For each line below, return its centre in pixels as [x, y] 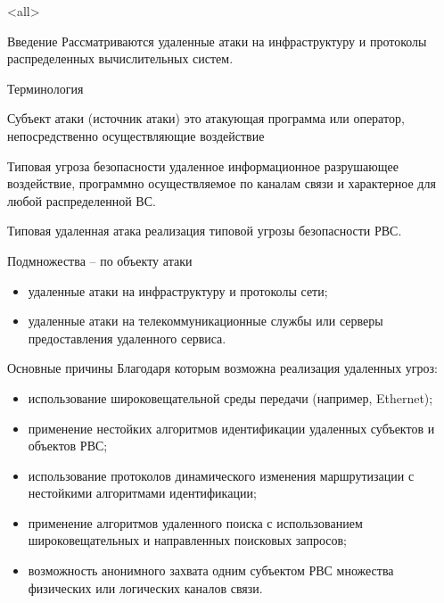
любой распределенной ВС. [82, 200]
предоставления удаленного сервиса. [127, 338]
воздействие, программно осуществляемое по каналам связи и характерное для [222, 183]
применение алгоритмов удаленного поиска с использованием [195, 522]
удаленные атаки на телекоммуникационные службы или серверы [206, 321]
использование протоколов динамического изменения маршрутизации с [221, 475]
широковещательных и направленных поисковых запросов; [187, 540]
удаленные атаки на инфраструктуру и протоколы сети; [178, 290]
